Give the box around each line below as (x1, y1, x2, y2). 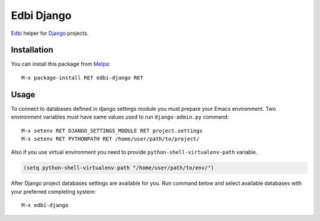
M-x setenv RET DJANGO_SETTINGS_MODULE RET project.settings (21, 127, 203, 134)
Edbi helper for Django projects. (11, 30, 89, 37)
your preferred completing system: (11, 188, 96, 195)
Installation (11, 45, 53, 55)
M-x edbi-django (21, 202, 69, 209)
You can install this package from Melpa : (11, 60, 111, 68)
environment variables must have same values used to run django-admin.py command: (11, 113, 229, 121)
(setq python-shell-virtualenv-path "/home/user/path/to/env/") (23, 165, 215, 171)
